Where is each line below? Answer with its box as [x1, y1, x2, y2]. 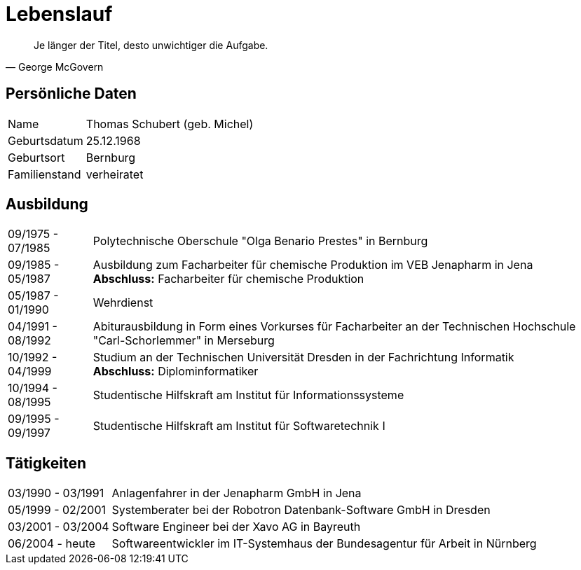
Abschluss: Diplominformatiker [93, 364, 259, 379]
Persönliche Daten [6, 85, 137, 103]
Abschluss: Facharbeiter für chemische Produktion [93, 272, 364, 286]
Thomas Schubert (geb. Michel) [86, 116, 254, 131]
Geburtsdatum [8, 133, 83, 148]
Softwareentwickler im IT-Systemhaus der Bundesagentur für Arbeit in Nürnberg [111, 536, 537, 551]
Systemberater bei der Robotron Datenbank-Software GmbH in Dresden [111, 503, 491, 517]
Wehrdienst [93, 296, 153, 310]
